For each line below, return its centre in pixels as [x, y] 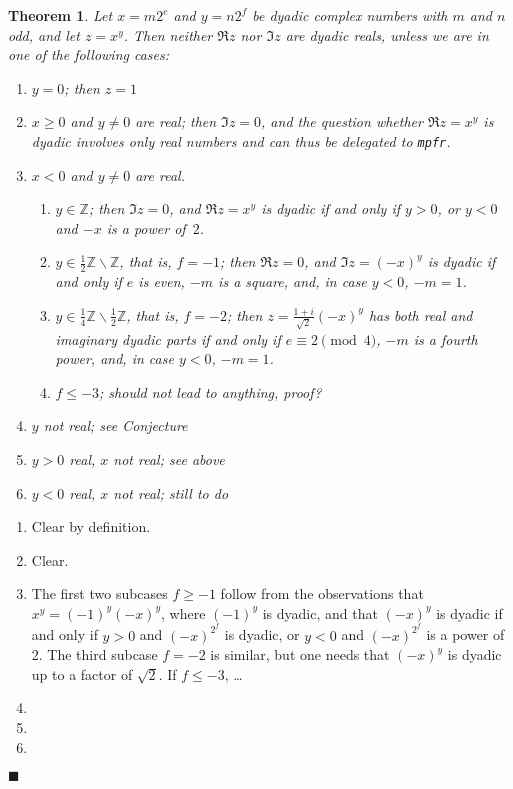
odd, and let [44, 34]
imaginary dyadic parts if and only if [168, 338]
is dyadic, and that [320, 612]
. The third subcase [98, 654]
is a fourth [445, 338]
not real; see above [169, 458]
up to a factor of [82, 673]
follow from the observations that [322, 593]
